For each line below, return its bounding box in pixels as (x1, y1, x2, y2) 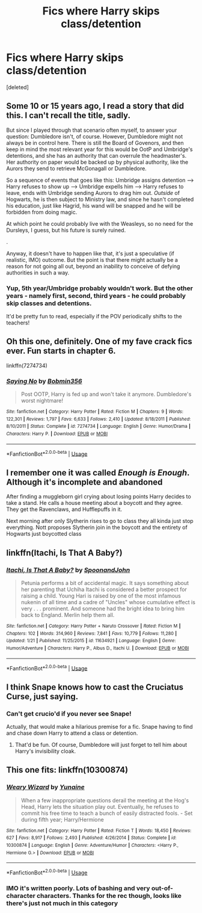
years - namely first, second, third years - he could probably (6, 291, 186, 300)
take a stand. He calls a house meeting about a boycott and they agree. (6, 500, 183, 507)
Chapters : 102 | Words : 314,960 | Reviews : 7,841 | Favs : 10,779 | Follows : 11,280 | (6, 630, 177, 636)
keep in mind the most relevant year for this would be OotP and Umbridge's (6, 146, 194, 153)
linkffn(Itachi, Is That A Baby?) (6, 548, 123, 558)
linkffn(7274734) (6, 362, 48, 369)
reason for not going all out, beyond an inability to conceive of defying (6, 262, 180, 270)
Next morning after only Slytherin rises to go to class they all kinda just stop (6, 518, 194, 525)
